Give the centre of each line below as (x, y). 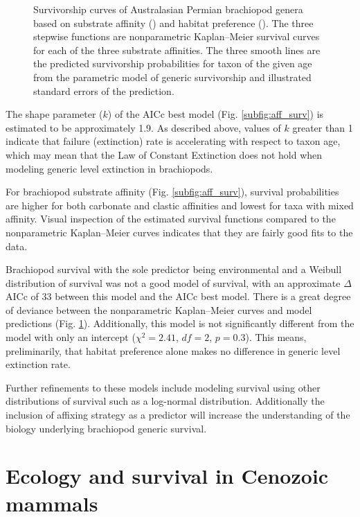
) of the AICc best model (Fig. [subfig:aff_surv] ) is (216, 114)
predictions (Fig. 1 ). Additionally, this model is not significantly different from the (180, 323)
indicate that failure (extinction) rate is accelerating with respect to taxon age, (173, 141)
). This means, (276, 337)
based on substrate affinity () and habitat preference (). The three (173, 23)
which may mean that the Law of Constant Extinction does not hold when (164, 154)
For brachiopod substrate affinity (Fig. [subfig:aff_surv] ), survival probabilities (172, 192)
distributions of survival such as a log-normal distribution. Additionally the (165, 401)
